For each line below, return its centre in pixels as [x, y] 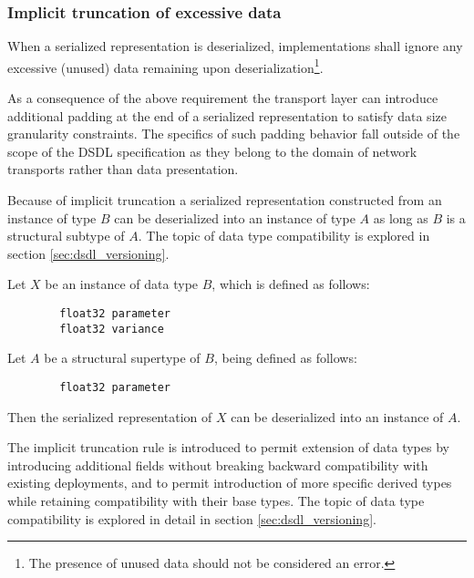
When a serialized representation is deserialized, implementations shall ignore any [235, 46]
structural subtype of [66, 236]
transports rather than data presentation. [123, 169]
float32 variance [112, 329]
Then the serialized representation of [110, 416]
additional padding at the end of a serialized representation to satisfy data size [227, 115]
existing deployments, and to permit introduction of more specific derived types [230, 483]
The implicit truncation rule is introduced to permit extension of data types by [228, 447]
